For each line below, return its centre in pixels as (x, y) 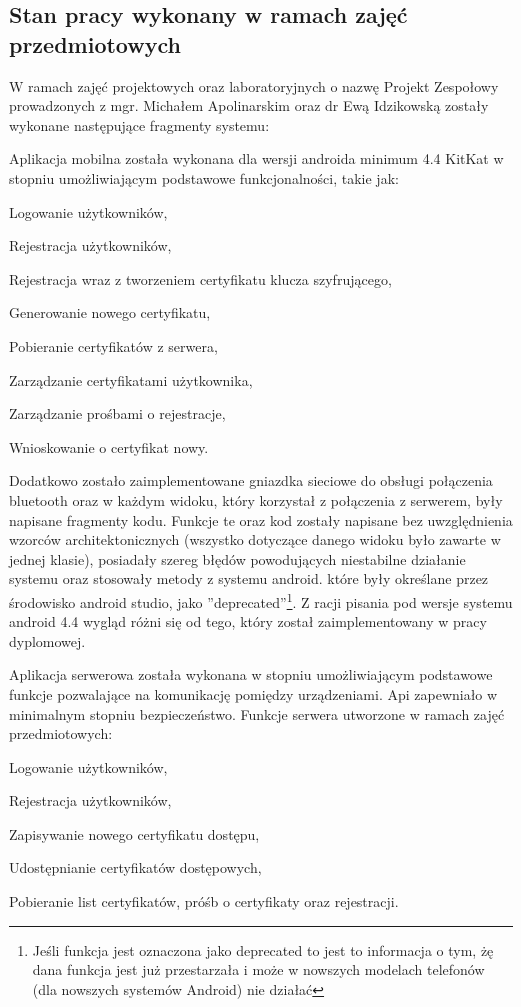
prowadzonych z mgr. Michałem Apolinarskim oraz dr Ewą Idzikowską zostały (249, 105)
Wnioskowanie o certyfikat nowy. (109, 446)
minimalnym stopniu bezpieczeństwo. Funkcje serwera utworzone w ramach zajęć (257, 713)
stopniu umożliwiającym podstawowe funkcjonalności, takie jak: (204, 177)
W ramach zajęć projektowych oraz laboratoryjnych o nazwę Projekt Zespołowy (254, 85)
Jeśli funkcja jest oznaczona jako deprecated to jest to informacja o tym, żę (263, 949)
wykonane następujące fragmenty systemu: (139, 124)
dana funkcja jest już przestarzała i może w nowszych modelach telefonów (258, 969)
